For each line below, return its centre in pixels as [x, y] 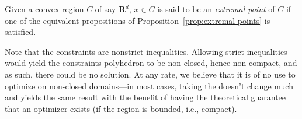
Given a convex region [44, 9]
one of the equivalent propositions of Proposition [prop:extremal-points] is [138, 20]
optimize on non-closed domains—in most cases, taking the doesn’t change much [149, 85]
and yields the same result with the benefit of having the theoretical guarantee [145, 97]
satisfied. [20, 32]
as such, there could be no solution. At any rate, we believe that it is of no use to [150, 74]
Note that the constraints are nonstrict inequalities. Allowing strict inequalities [146, 51]
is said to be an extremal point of [216, 9]
